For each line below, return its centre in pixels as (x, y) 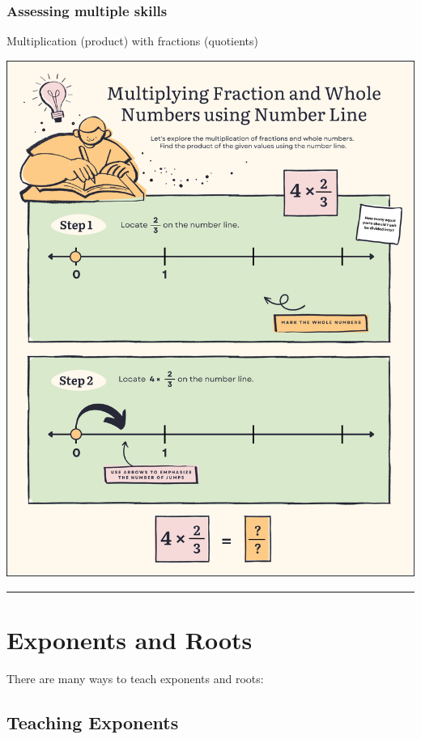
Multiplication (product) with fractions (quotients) (133, 41)
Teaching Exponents (93, 722)
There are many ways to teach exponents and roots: (135, 678)
